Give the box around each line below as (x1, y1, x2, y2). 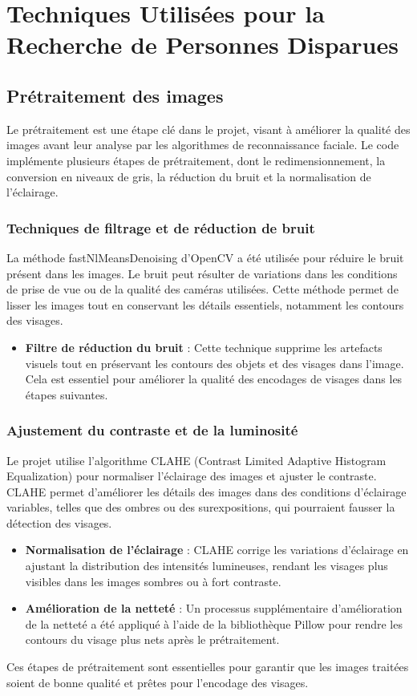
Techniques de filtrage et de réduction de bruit (6, 217, 315, 237)
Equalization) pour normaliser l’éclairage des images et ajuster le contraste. (6, 467, 377, 484)
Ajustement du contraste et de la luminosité (6, 420, 298, 440)
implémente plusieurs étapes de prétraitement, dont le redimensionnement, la (6, 152, 386, 168)
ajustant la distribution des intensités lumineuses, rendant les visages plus (25, 557, 388, 574)
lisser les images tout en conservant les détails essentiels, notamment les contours (6, 296, 404, 313)
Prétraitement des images (6, 83, 224, 107)
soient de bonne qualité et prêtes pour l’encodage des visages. (6, 674, 309, 690)
